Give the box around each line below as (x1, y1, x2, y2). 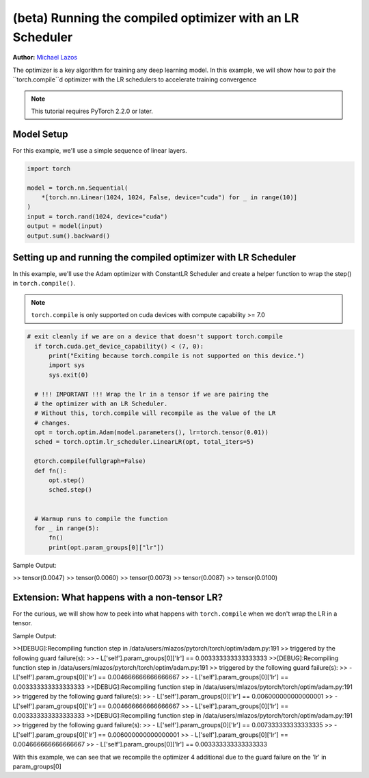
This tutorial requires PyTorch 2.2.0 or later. (31, 107, 154, 115)
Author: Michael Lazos (12, 53, 78, 62)
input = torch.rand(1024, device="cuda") (27, 212, 168, 221)
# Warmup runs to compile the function (34, 514, 168, 523)
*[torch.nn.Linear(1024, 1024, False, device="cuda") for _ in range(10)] (41, 193, 297, 201)
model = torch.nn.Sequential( (27, 184, 128, 192)
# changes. (34, 418, 71, 427)
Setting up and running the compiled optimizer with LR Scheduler (12, 251, 297, 263)
